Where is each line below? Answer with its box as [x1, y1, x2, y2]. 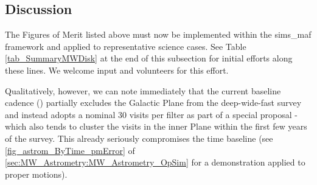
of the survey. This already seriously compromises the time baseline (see [5, 131, 273, 144]
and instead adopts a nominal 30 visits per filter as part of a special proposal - [5, 108, 298, 120]
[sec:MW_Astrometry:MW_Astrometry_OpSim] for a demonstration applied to [5, 156, 305, 169]
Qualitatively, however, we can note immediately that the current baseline [5, 84, 281, 97]
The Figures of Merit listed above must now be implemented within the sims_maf [5, 28, 312, 41]
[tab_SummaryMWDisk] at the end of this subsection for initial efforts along [5, 52, 293, 65]
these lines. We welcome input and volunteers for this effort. [5, 63, 229, 76]
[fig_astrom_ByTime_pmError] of [5, 144, 135, 156]
